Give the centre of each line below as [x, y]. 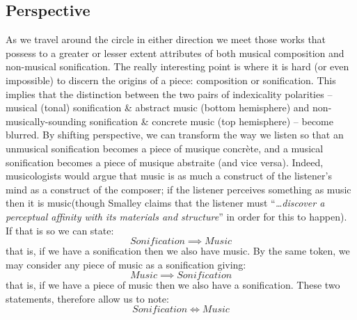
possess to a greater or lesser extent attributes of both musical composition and [175, 53]
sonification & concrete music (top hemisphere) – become [211, 121]
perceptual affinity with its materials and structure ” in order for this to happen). [176, 216]
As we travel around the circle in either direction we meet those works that [166, 39]
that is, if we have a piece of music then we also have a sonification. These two [173, 285]
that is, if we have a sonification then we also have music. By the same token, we [178, 251]
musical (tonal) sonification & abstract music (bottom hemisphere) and [158, 107]
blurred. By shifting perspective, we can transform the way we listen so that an [175, 135]
